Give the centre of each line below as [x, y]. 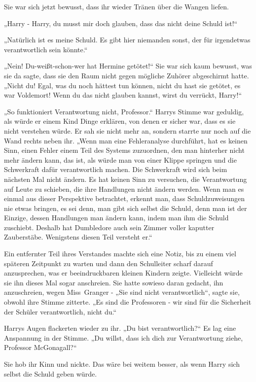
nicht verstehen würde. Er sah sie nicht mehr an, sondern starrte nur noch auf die [128, 130]
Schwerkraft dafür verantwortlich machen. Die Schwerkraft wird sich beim [116, 169]
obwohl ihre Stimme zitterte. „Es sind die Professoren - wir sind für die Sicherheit [128, 302]
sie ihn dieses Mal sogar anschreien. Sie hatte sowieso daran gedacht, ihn [114, 282]
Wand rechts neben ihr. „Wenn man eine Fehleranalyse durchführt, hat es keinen [126, 140]
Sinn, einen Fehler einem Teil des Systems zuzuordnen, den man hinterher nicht [124, 150]
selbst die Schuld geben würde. [51, 373]
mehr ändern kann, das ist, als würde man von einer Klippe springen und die [120, 159]
